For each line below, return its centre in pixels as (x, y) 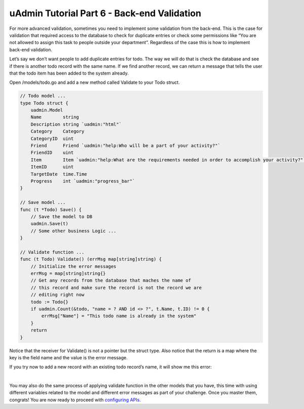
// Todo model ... (43, 96)
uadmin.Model (47, 110)
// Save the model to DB (62, 216)
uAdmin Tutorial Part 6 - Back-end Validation (105, 13)
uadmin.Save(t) (49, 224)
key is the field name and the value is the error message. (68, 357)
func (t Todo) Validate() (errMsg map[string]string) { (91, 259)
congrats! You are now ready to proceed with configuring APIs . (75, 400)
